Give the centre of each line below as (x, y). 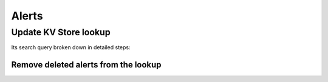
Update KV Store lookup (61, 32)
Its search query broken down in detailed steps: (71, 47)
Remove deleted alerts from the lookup (86, 65)
